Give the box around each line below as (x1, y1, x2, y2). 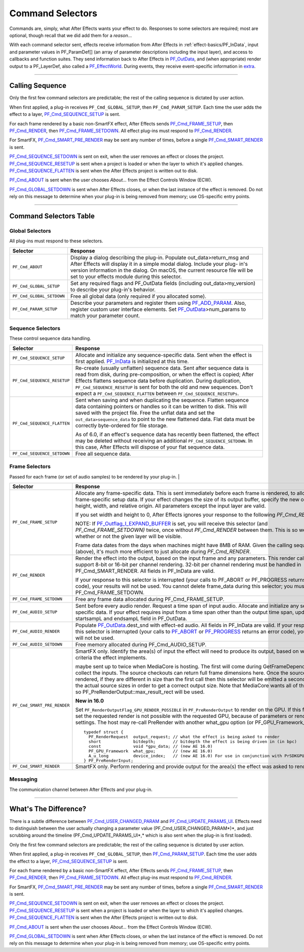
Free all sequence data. (75, 450, 131, 457)
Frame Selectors (9, 463, 51, 470)
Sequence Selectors (9, 325, 61, 332)
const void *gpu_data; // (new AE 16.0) (88, 743, 213, 749)
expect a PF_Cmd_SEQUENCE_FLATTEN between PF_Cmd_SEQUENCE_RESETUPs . (75, 390, 239, 397)
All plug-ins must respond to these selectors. (9, 238, 103, 244)
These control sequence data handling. (9, 335, 91, 341)
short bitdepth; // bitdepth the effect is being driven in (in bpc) (88, 739, 297, 744)
